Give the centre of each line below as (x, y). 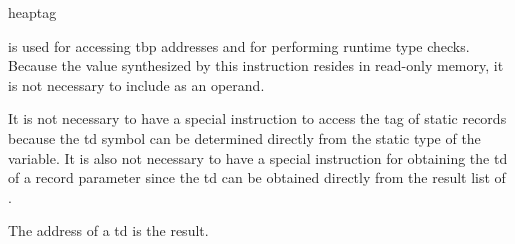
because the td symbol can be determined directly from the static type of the (244, 137)
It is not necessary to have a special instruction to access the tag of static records (257, 118)
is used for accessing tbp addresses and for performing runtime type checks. (239, 45)
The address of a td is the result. (108, 230)
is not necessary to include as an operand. (136, 84)
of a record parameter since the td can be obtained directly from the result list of (257, 177)
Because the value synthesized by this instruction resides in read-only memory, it (256, 65)
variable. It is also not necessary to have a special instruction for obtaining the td (258, 157)
